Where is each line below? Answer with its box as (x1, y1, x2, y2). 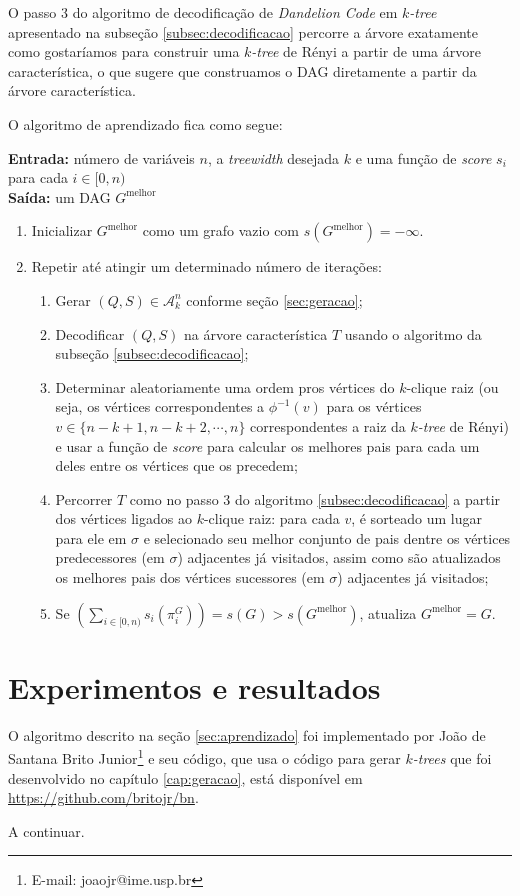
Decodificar (55, 323, 125, 344)
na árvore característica (183, 323, 328, 344)
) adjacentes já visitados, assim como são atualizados (177, 547, 501, 568)
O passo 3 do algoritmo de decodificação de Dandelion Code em (8, 2, 398, 22)
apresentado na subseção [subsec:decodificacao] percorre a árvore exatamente (8, 21, 478, 42)
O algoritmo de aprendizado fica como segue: (8, 113, 283, 134)
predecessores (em (55, 547, 165, 568)
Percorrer (55, 488, 113, 509)
